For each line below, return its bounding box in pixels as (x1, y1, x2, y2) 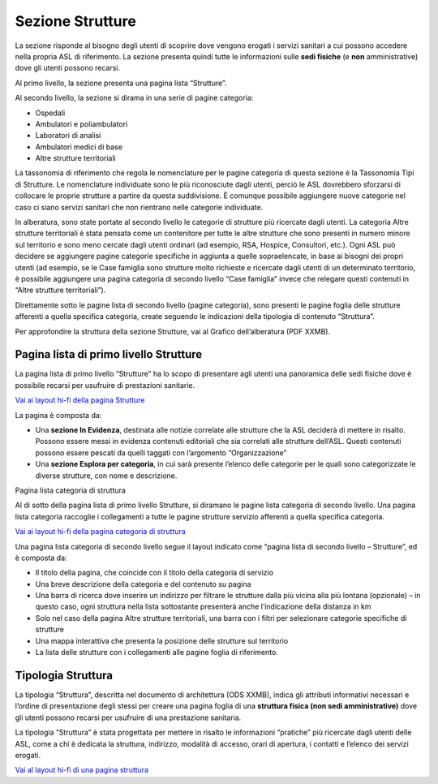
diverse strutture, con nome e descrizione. (35, 471, 178, 480)
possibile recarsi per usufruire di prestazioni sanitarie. (15, 380, 195, 390)
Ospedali (35, 108, 66, 118)
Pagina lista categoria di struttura (15, 485, 126, 495)
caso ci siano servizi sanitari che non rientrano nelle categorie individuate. (15, 202, 264, 212)
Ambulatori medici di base (35, 142, 123, 152)
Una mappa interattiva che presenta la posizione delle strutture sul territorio (35, 635, 289, 645)
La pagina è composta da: (15, 410, 102, 420)
